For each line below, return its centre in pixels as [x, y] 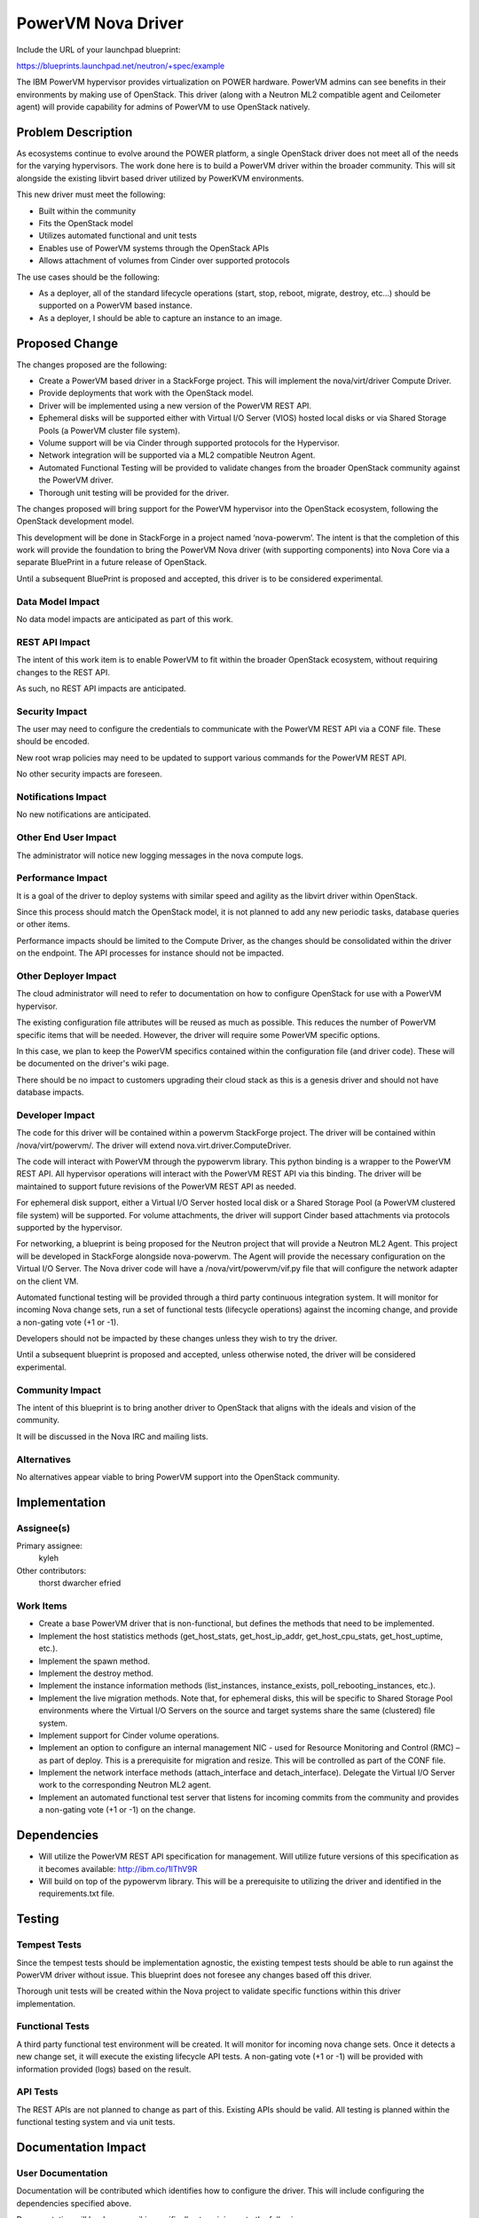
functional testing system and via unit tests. [96, 2122]
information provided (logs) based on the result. [104, 2069]
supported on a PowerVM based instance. [115, 305]
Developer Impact [55, 1115]
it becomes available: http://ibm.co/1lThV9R [118, 1868]
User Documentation [62, 2173]
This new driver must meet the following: [91, 194]
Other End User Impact [67, 838]
